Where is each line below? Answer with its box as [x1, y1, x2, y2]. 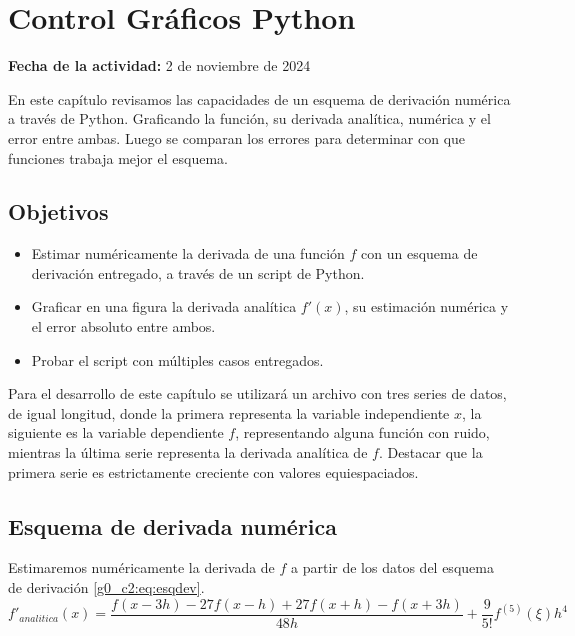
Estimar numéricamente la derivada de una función [31, 243, 345, 264]
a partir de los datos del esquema [291, 557, 494, 578]
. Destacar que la [378, 442, 483, 463]
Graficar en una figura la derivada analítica [31, 296, 297, 317]
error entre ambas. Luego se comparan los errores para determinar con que [8, 127, 466, 148]
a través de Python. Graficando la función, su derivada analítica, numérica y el [8, 108, 491, 129]
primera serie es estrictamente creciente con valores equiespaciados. [8, 461, 419, 482]
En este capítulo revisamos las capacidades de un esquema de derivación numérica [8, 88, 511, 109]
